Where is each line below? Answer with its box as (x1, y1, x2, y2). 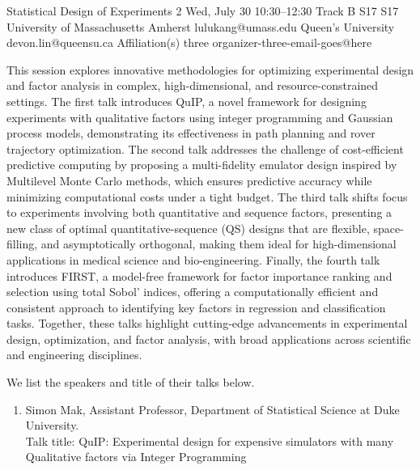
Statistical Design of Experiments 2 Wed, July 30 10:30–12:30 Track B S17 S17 (6, 2, 399, 19)
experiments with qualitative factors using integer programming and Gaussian (6, 108, 393, 125)
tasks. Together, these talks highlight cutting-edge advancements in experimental (6, 315, 408, 332)
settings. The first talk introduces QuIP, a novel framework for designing (6, 92, 367, 109)
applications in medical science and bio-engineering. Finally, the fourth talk (6, 251, 380, 268)
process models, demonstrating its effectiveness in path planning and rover (6, 125, 375, 142)
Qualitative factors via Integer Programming (25, 448, 247, 465)
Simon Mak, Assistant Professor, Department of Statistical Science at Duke (25, 400, 400, 417)
